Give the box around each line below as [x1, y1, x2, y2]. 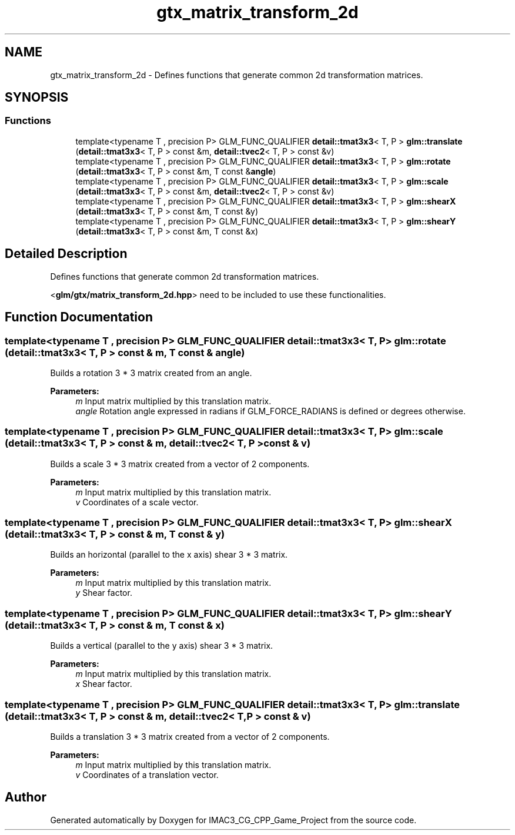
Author [5, 790, 46, 805]
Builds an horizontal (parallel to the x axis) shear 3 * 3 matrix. [50, 549, 288, 560]
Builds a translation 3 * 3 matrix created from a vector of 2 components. [50, 731, 330, 742]
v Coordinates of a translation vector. [75, 769, 219, 780]
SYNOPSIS [5, 90, 69, 105]
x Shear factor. [75, 679, 132, 689]
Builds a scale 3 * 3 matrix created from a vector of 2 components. [50, 458, 310, 469]
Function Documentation [5, 310, 153, 325]
